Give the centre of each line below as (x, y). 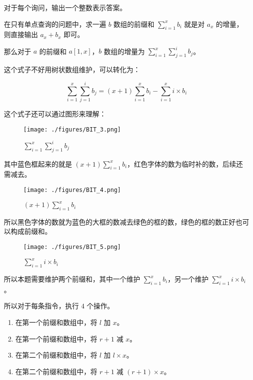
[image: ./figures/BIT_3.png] (72, 129)
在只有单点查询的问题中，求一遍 (55, 24)
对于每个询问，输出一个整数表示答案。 (65, 7)
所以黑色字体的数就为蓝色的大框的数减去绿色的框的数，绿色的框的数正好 (120, 221)
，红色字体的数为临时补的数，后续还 (185, 163)
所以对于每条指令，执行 (41, 306)
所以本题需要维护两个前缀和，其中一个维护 (72, 279)
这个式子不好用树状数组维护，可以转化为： (72, 69)
